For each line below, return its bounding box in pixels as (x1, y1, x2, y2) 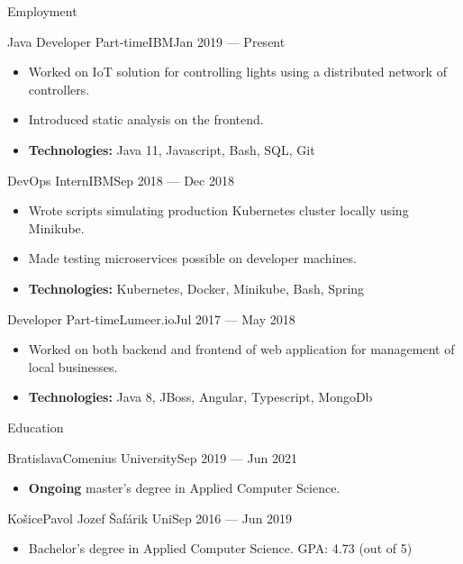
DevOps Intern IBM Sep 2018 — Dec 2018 (7, 170, 234, 189)
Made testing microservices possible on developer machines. (28, 249, 357, 268)
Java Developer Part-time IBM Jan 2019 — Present (7, 32, 286, 50)
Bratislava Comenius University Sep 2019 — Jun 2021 (7, 448, 297, 467)
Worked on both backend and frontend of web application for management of (28, 340, 455, 359)
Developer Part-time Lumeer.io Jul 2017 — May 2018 (7, 309, 295, 328)
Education (7, 417, 64, 436)
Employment (7, 2, 77, 20)
